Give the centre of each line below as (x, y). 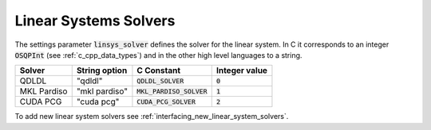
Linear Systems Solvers (95, 21)
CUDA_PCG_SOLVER (166, 102)
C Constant (159, 71)
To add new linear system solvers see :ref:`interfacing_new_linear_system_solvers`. (152, 117)
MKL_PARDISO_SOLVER (172, 91)
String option (102, 71)
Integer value (241, 71)
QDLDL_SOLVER (160, 80)
